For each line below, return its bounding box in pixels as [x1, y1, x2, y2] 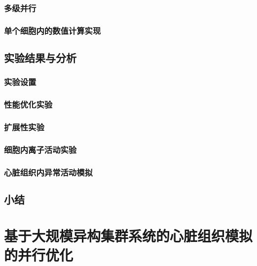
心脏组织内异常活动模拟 [4, 166, 93, 178]
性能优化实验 [4, 98, 53, 111]
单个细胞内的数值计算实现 [4, 24, 101, 36]
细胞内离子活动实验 [4, 143, 77, 155]
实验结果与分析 [4, 50, 76, 65]
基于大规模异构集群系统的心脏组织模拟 [4, 225, 253, 245]
